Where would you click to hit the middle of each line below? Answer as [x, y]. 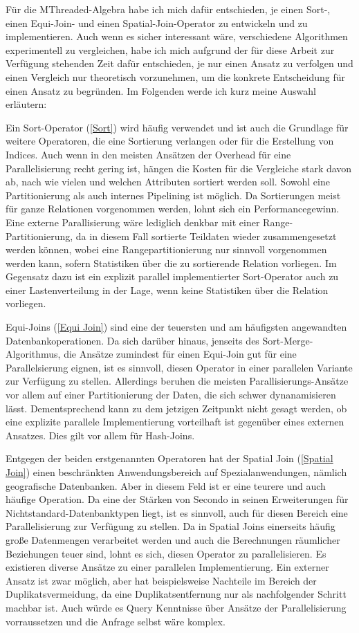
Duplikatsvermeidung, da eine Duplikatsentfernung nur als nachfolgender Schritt [176, 594]
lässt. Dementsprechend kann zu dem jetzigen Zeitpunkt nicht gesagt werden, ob [176, 408]
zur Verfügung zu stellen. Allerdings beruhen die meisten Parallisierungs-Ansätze [177, 381]
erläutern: [26, 104]
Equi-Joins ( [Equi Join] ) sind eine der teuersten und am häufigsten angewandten [176, 327]
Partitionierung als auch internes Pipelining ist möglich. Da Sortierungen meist [173, 195]
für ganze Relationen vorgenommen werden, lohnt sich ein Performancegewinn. [173, 209]
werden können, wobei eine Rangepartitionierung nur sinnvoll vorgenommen [166, 249]
